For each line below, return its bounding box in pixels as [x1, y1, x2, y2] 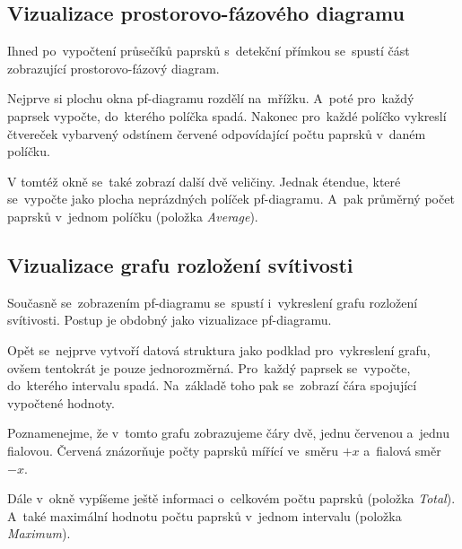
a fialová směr [363, 440, 441, 459]
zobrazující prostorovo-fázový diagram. [7, 58, 220, 77]
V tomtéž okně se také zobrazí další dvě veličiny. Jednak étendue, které [7, 171, 401, 190]
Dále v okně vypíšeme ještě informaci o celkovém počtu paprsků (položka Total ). [7, 489, 456, 508]
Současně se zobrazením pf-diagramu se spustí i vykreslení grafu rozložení [7, 292, 418, 311]
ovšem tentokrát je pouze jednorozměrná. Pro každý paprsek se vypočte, [7, 358, 411, 377]
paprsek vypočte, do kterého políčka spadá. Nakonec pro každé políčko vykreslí [7, 106, 447, 125]
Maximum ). [7, 524, 71, 543]
